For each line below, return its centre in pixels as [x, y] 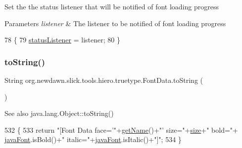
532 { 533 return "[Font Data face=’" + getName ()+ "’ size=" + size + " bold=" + [121, 129]
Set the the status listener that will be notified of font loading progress [112, 6]
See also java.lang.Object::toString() [59, 113]
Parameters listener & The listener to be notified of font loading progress [115, 23]
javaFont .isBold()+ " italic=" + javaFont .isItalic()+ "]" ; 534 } [93, 139]
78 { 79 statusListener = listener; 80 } [62, 40]
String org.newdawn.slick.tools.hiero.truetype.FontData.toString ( [104, 80]
